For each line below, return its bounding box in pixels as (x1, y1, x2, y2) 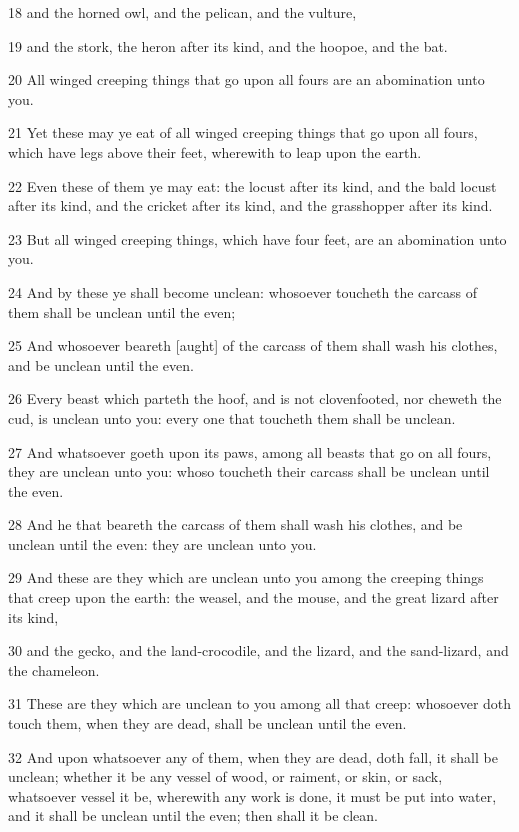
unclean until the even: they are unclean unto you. (8, 533, 317, 554)
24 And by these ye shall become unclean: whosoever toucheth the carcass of (8, 281, 478, 302)
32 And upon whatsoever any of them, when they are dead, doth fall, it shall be (8, 746, 498, 767)
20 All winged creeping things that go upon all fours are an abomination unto (8, 69, 485, 90)
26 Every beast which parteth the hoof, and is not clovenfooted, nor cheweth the (8, 388, 502, 409)
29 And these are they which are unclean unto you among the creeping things (8, 567, 484, 588)
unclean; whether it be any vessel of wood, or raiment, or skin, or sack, (8, 766, 443, 787)
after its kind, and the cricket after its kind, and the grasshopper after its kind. (8, 195, 493, 216)
